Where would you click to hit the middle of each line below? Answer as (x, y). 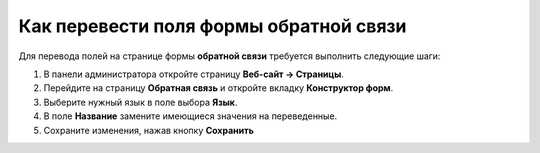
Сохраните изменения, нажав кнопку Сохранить (148, 130)
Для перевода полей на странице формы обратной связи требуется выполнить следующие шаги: (229, 56)
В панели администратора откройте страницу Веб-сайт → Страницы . (194, 74)
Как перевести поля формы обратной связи (212, 26)
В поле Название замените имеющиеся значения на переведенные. (190, 116)
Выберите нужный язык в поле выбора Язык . (140, 102)
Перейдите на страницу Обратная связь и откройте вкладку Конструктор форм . (218, 88)
